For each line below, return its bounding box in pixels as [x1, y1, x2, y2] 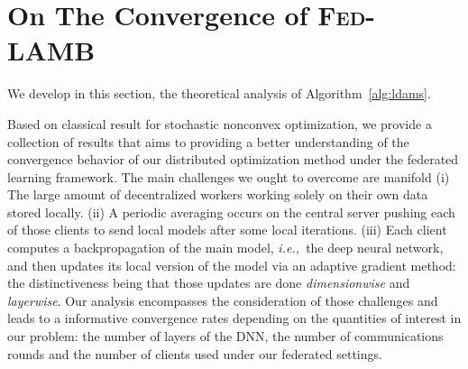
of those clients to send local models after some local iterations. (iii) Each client [7, 220, 447, 239]
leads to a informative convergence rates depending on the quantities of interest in [7, 309, 462, 327]
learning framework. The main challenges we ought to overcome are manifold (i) [7, 167, 450, 186]
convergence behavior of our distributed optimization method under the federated [7, 150, 459, 169]
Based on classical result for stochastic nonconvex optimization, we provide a [7, 114, 432, 133]
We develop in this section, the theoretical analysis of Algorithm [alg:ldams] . [7, 84, 431, 103]
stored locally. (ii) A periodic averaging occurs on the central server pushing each [7, 202, 455, 221]
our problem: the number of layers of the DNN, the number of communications [7, 327, 444, 346]
